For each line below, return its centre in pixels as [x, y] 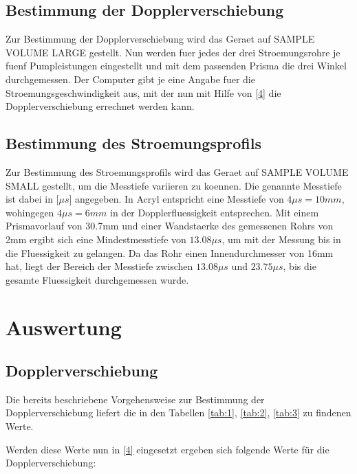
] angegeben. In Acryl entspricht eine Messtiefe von [176, 199]
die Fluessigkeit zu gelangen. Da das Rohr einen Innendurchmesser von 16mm [170, 252]
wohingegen [30, 212]
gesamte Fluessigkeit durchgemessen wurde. [97, 279]
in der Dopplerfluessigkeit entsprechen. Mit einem [215, 212]
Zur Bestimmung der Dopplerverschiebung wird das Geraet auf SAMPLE [160, 39]
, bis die [300, 266]
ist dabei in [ [32, 199]
